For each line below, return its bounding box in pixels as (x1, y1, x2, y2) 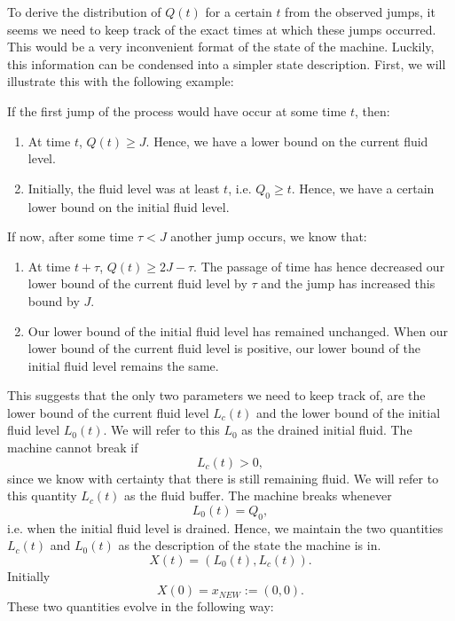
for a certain (205, 3, 272, 20)
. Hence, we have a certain (291, 178, 435, 197)
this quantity (7, 486, 77, 505)
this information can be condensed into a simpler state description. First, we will (7, 54, 446, 73)
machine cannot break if (7, 438, 138, 457)
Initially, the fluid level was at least (27, 178, 220, 197)
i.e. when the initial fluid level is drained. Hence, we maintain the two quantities (7, 518, 443, 537)
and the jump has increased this (261, 274, 435, 293)
